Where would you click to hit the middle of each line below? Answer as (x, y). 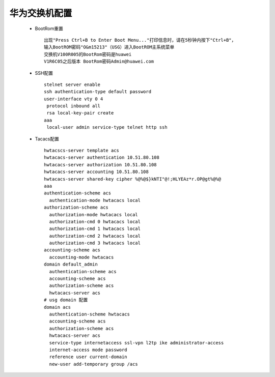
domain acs (58, 307)
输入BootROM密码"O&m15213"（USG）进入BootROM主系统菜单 (109, 47)
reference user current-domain (88, 357)
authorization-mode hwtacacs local (94, 214)
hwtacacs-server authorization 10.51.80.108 (101, 165)
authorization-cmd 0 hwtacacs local (95, 222)
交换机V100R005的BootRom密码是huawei (88, 54)
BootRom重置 (49, 28)
